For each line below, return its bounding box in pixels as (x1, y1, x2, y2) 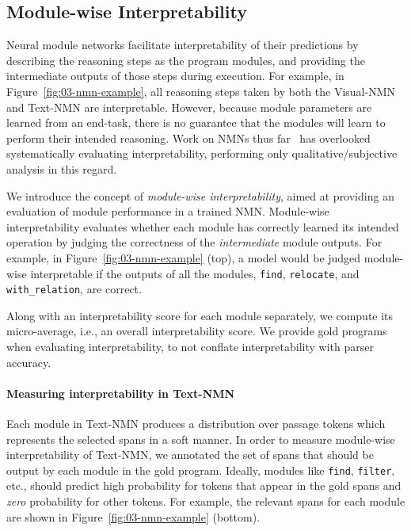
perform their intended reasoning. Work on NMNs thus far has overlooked (6, 129, 371, 146)
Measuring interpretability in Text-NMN (6, 384, 235, 401)
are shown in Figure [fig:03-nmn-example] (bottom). (6, 508, 261, 525)
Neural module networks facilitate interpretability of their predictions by (6, 36, 359, 53)
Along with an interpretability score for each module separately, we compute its (6, 307, 394, 323)
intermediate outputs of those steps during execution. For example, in (6, 67, 344, 84)
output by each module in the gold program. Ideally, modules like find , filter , (6, 461, 395, 478)
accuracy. (6, 353, 51, 370)
